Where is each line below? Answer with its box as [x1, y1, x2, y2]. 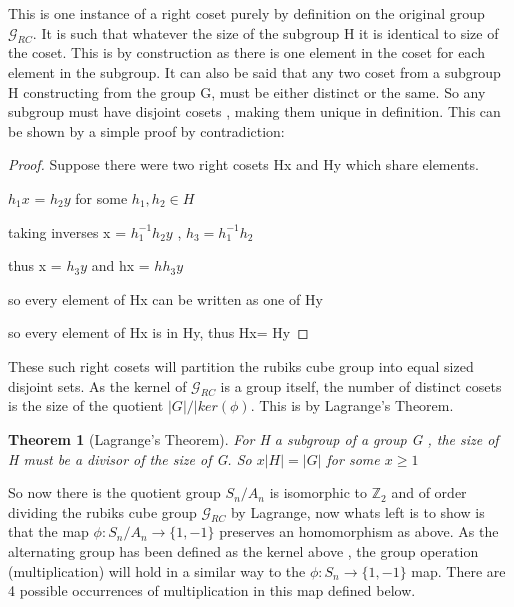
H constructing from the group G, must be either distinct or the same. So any [8, 81, 486, 102]
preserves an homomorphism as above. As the [219, 521, 499, 542]
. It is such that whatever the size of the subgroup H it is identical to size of [32, 22, 499, 43]
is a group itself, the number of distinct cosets [220, 375, 502, 396]
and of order [391, 482, 467, 503]
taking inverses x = [8, 221, 127, 242]
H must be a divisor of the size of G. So [8, 448, 252, 469]
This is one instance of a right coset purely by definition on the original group [8, 3, 485, 23]
